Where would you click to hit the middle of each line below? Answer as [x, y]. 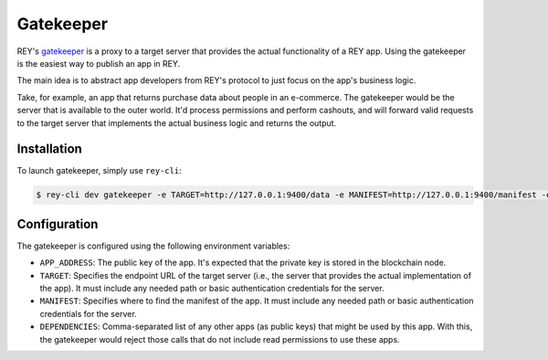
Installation [49, 149]
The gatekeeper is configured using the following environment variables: [153, 246]
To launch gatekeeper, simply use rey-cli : [99, 171]
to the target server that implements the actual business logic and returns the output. [177, 122]
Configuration [58, 224]
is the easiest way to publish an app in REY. [99, 63]
